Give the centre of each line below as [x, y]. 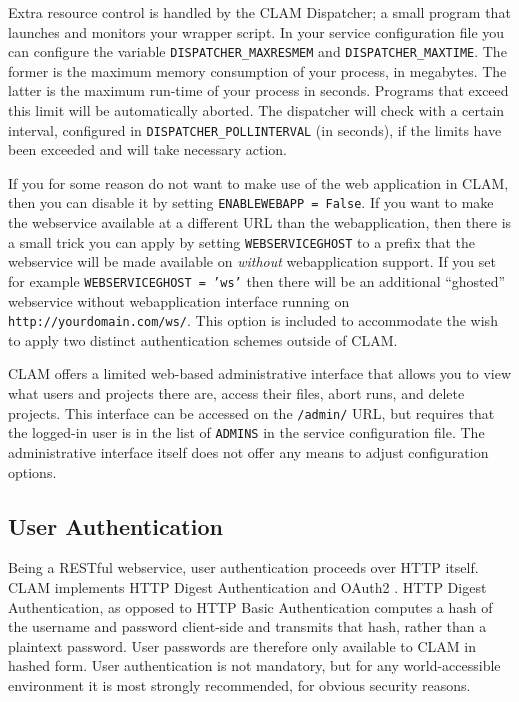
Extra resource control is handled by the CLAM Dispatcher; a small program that [259, 12]
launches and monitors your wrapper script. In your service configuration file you [256, 31]
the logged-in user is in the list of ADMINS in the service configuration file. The [246, 432]
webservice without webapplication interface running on [179, 300]
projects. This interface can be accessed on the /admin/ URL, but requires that [251, 412]
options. [32, 471]
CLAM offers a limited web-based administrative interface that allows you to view [260, 373]
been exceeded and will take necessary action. [147, 149]
